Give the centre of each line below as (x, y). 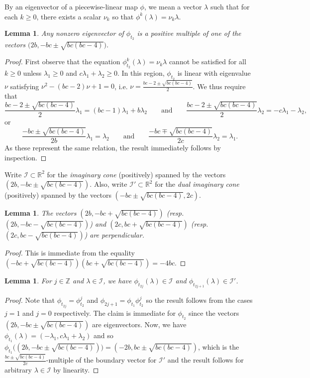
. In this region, (141, 73)
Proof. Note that (30, 300)
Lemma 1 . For (28, 280)
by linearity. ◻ (76, 369)
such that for (230, 6)
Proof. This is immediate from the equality (70, 253)
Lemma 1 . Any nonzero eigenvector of (64, 33)
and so (103, 335)
